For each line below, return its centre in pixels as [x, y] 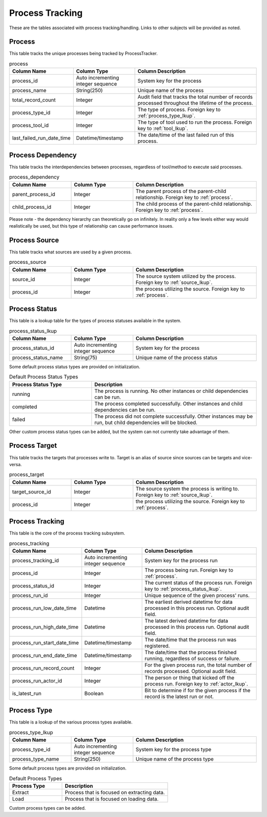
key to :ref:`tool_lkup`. [163, 129]
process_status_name [38, 357]
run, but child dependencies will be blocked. [146, 422]
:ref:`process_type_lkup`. [166, 116]
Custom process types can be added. [47, 808]
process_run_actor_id [37, 680]
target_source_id [32, 491]
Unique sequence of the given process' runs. [197, 595]
